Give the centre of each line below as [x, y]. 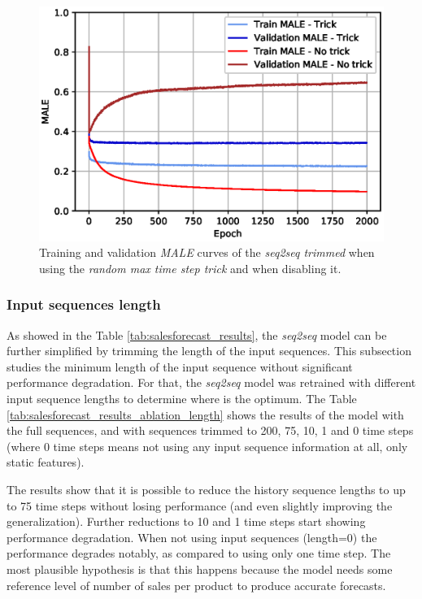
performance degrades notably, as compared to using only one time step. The [199, 553]
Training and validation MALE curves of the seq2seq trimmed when [207, 252]
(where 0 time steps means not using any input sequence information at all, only [207, 446]
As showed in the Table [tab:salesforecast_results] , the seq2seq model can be [197, 334]
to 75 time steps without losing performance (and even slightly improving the [200, 505]
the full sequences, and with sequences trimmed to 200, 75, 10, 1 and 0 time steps [210, 430]
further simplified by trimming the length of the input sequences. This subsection [209, 351]
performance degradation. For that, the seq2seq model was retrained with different [211, 382]
